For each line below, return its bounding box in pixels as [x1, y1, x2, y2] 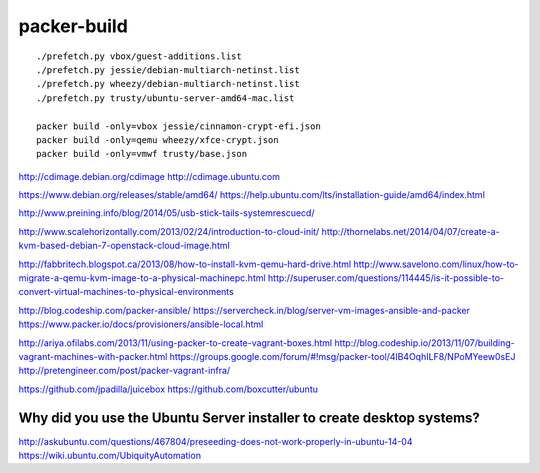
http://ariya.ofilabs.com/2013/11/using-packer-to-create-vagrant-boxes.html [18, 336, 333, 349]
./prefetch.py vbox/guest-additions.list [36, 50, 242, 62]
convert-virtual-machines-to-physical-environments [18, 286, 234, 298]
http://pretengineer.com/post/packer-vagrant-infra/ [18, 365, 231, 377]
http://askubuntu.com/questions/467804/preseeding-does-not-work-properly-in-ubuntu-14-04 [18, 435, 413, 447]
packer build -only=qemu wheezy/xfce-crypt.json [36, 134, 279, 145]
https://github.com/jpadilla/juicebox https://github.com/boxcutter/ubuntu [18, 383, 319, 395]
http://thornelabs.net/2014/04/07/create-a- [321, 225, 500, 237]
